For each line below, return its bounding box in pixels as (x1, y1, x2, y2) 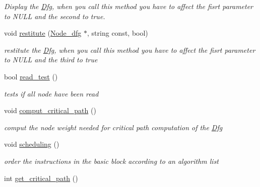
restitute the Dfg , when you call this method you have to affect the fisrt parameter (4, 44, 255, 55)
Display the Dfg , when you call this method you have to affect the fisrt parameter (4, 1, 253, 11)
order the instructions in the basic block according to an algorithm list (4, 155, 219, 166)
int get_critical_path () (4, 172, 78, 183)
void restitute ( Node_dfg (4, 28, 82, 38)
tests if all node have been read (4, 88, 99, 99)
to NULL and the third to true (4, 54, 98, 65)
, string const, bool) (87, 28, 148, 38)
